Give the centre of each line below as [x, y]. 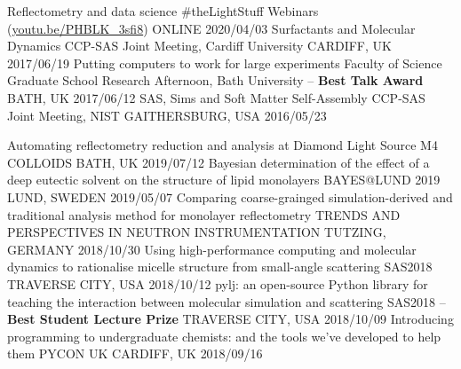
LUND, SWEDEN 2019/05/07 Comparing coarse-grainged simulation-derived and [230, 196]
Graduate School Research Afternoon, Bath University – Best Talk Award [215, 80]
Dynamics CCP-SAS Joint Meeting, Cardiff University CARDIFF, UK [199, 46]
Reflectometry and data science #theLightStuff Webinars [163, 11]
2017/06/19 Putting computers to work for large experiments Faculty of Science [225, 63]
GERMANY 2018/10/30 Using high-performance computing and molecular [212, 249]
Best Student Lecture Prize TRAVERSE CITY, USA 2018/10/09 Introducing [230, 319]
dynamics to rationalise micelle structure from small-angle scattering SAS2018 [220, 267]
